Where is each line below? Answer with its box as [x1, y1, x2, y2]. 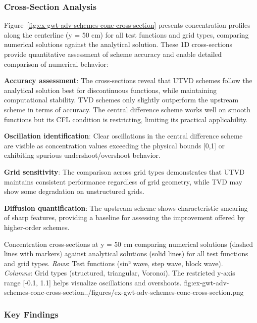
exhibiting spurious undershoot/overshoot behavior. [4, 150, 160, 160]
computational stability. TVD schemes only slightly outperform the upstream [4, 94, 239, 105]
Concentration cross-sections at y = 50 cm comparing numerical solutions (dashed [4, 238, 253, 249]
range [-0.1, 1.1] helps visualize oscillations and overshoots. [4, 277, 182, 287]
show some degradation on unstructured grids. [4, 186, 145, 196]
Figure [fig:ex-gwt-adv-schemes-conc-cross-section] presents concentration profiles [4, 20, 251, 30]
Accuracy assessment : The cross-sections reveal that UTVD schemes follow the [4, 75, 253, 86]
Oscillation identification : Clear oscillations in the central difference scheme [4, 131, 243, 141]
